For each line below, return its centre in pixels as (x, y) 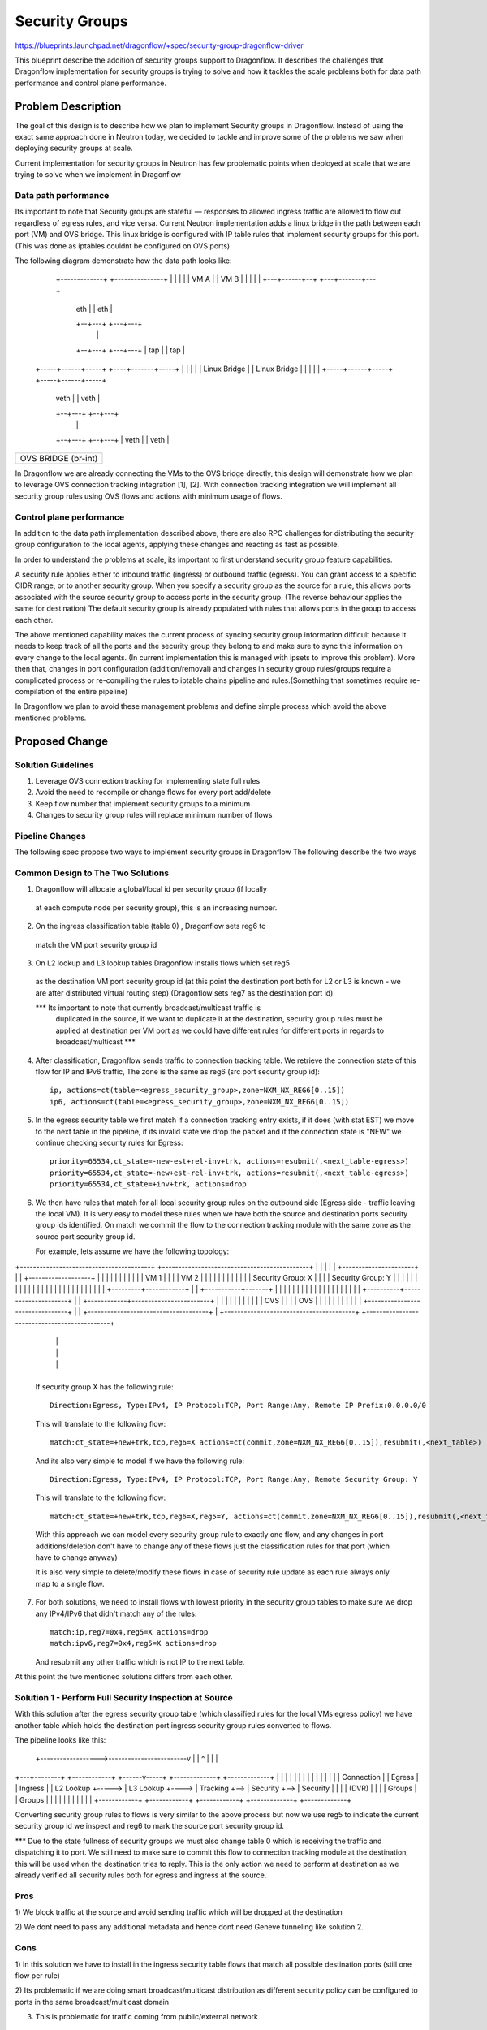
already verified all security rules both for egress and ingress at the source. (141, 1875)
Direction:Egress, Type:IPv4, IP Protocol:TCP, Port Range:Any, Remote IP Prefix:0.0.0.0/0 (238, 1406)
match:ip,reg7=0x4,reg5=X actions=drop (129, 1632)
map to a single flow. (70, 1583)
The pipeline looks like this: (60, 1740)
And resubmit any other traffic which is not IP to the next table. (140, 1661)
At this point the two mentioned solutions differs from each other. (124, 1677)
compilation (34, 691)
